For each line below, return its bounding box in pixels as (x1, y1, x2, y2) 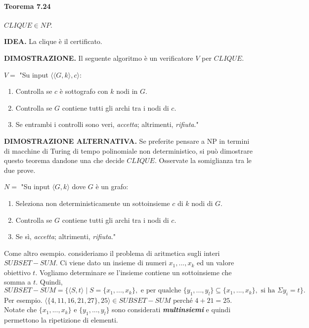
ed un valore (197, 257, 234, 268)
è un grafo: (95, 181, 129, 192)
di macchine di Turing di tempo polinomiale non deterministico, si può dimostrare (4, 145, 253, 156)
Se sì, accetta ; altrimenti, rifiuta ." (15, 231, 116, 242)
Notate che (4, 304, 37, 315)
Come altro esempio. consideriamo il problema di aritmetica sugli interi (4, 247, 220, 258)
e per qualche (140, 287, 181, 294)
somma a (4, 277, 31, 287)
